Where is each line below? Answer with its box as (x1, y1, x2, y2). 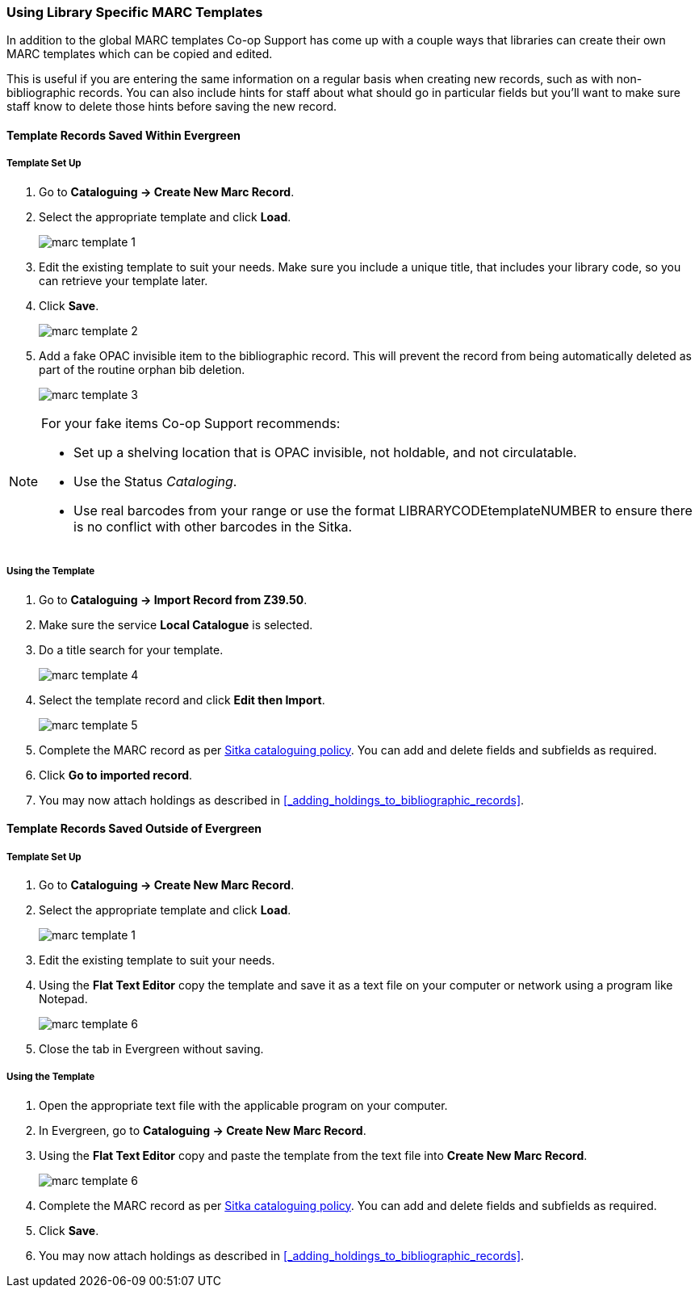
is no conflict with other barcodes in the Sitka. (73, 518, 353, 535)
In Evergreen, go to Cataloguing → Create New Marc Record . (39, 1123, 366, 1137)
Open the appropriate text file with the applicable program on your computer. (39, 1098, 448, 1112)
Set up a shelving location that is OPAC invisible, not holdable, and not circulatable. (73, 443, 577, 460)
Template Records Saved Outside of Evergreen (6, 821, 262, 836)
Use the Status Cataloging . (73, 473, 237, 489)
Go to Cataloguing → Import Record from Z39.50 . (39, 592, 308, 607)
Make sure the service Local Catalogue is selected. (39, 617, 313, 632)
